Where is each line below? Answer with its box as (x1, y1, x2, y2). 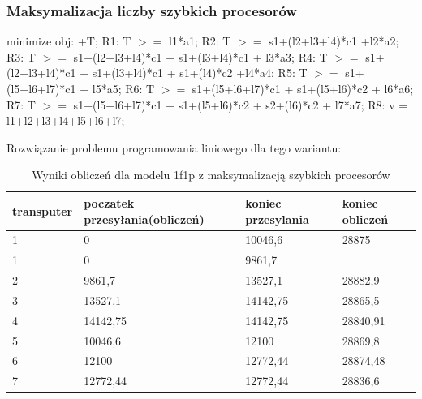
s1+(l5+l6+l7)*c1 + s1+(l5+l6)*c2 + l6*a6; (192, 80, 414, 97)
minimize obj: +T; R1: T (6, 32, 131, 49)
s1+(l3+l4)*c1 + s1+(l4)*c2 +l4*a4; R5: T (92, 64, 308, 81)
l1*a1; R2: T (169, 32, 231, 49)
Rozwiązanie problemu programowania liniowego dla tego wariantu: (6, 139, 342, 156)
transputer (12, 202, 73, 219)
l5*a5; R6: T (92, 80, 155, 97)
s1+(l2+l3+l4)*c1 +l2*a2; (269, 32, 399, 49)
